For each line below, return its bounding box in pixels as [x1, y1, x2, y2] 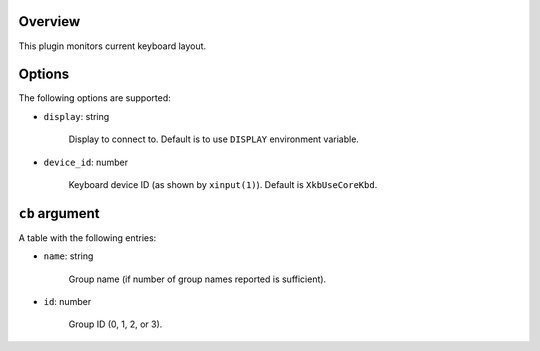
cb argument [18, 205, 100, 222]
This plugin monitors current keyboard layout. [18, 40, 207, 52]
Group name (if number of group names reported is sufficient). [68, 273, 327, 285]
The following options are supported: [18, 92, 171, 104]
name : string [43, 250, 94, 262]
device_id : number [43, 156, 129, 168]
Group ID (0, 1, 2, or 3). [68, 318, 163, 330]
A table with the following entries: [18, 231, 157, 244]
